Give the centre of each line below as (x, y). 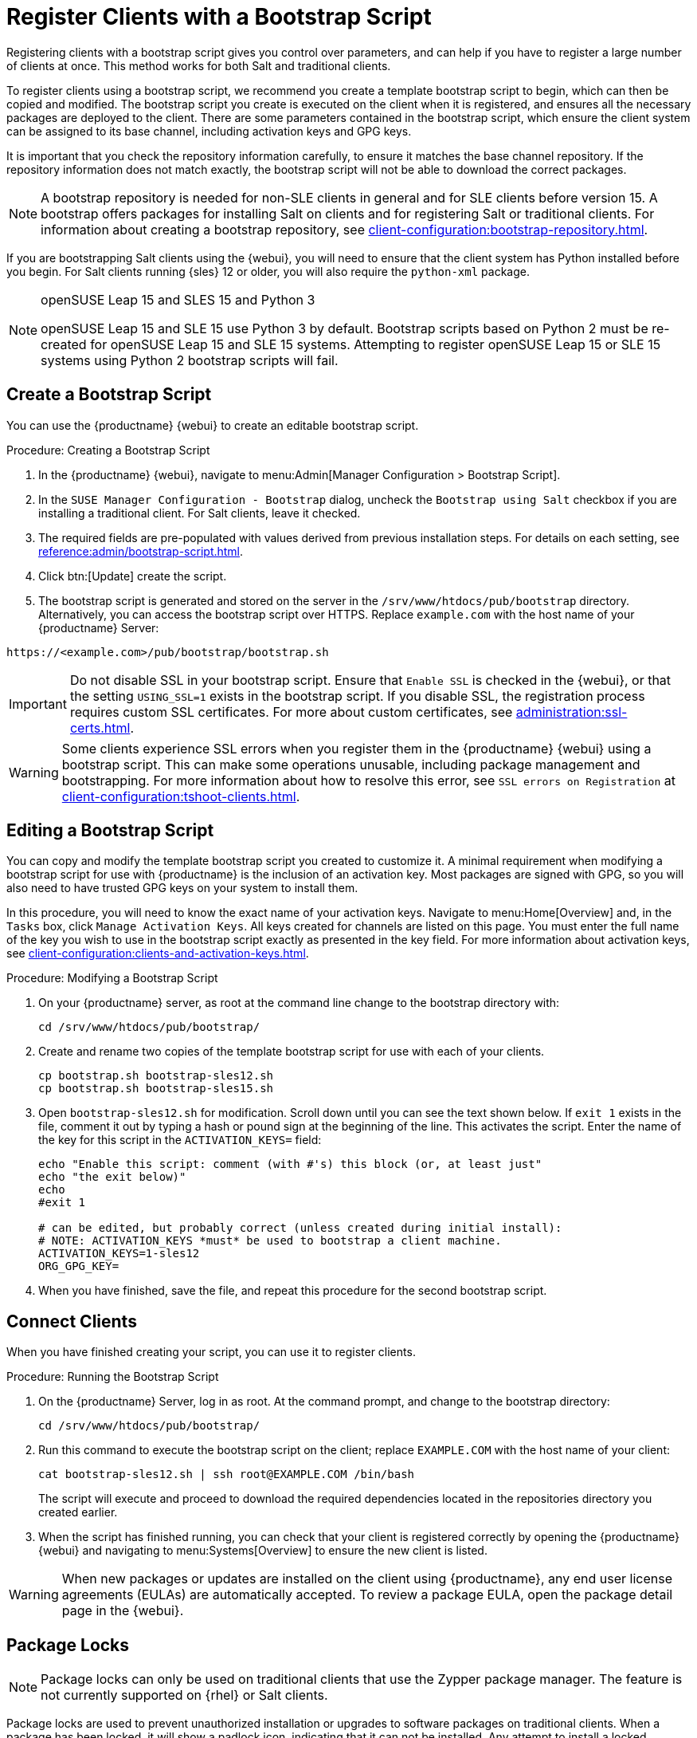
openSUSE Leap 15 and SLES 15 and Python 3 (178, 299)
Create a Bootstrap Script (109, 395)
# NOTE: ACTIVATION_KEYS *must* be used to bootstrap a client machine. (270, 1241)
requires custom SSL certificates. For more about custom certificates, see (291, 712)
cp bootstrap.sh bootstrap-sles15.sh (156, 1089)
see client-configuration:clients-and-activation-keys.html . (158, 954)
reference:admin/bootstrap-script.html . (141, 551)
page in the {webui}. (123, 1611)
